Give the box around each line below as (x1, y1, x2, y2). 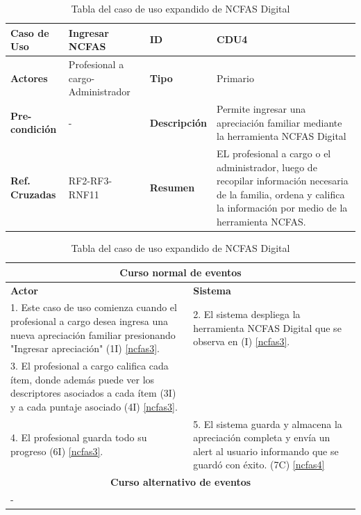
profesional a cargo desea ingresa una (10, 314, 169, 328)
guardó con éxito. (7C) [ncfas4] (193, 457, 325, 472)
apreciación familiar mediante (217, 115, 342, 129)
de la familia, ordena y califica (217, 187, 345, 201)
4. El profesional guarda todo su (10, 430, 147, 445)
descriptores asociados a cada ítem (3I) (10, 386, 176, 400)
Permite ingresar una (217, 102, 306, 116)
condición (10, 122, 57, 136)
